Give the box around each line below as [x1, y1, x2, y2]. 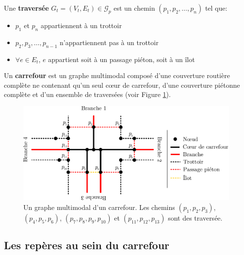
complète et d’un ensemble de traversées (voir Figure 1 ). [4, 89, 171, 99]
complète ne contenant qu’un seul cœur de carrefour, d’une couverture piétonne [4, 80, 240, 90]
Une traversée [4, 3, 49, 13]
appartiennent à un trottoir [40, 20, 122, 30]
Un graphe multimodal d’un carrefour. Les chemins [23, 202, 175, 212]
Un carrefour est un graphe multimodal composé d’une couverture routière [4, 70, 230, 80]
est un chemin [114, 3, 155, 13]
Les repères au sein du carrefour [4, 238, 170, 253]
